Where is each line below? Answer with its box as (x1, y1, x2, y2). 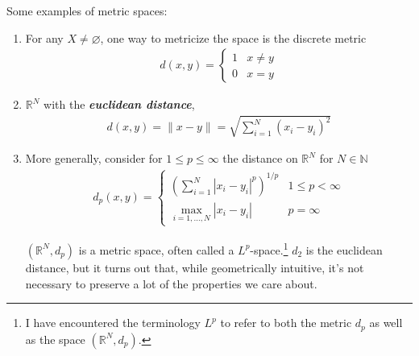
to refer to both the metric (220, 314, 352, 331)
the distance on (222, 150, 298, 167)
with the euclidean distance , (44, 96, 195, 113)
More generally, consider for (25, 150, 163, 167)
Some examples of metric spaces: (6, 2, 168, 19)
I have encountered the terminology (25, 314, 201, 331)
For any (25, 29, 64, 46)
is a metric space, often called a (78, 241, 234, 258)
